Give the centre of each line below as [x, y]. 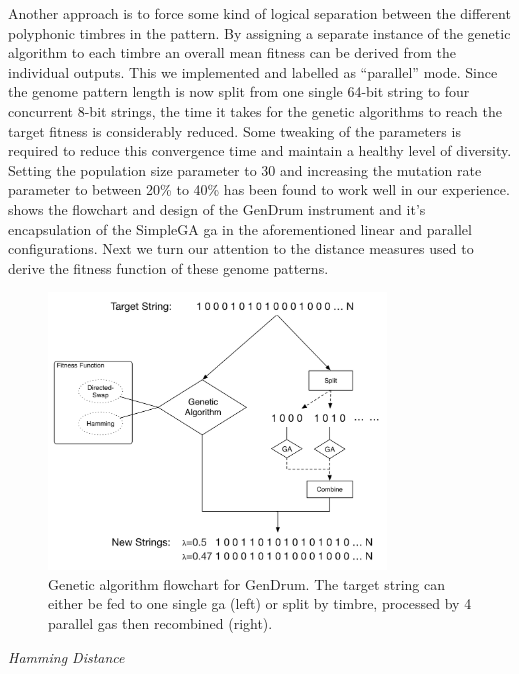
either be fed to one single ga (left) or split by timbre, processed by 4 [260, 603]
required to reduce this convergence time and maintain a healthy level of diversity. [260, 150]
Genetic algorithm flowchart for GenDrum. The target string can [246, 583]
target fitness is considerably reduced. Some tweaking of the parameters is [234, 130]
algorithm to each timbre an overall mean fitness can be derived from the [232, 52]
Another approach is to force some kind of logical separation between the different [259, 13]
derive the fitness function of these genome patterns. [168, 267]
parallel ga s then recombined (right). [160, 623]
